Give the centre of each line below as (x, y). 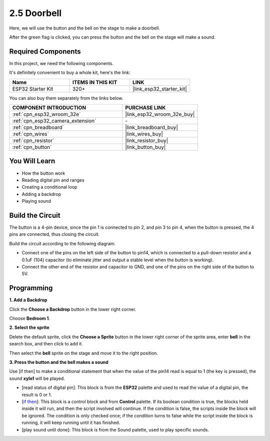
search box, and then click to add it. (46, 344)
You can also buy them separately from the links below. (66, 98)
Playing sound (36, 201)
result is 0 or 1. (37, 394)
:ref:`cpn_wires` (31, 134)
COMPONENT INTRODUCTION (49, 108)
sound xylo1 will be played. (37, 378)
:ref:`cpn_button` (32, 147)
